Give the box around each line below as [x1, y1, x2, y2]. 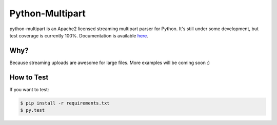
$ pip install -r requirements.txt [20, 100, 110, 106]
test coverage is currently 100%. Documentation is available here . [9, 32, 149, 38]
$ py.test [20, 108, 45, 113]
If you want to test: [9, 86, 49, 92]
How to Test [9, 73, 49, 81]
